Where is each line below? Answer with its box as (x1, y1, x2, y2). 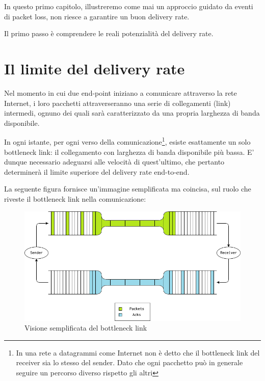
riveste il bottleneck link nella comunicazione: (4, 193, 146, 204)
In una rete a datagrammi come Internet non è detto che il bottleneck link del (16, 347, 260, 358)
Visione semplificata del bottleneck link (24, 322, 147, 333)
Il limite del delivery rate (4, 58, 185, 78)
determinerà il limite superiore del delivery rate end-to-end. (4, 166, 190, 177)
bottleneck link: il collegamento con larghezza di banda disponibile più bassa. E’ (4, 146, 254, 157)
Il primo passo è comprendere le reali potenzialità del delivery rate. (4, 28, 214, 39)
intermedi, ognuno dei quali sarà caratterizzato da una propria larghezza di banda (4, 107, 260, 118)
